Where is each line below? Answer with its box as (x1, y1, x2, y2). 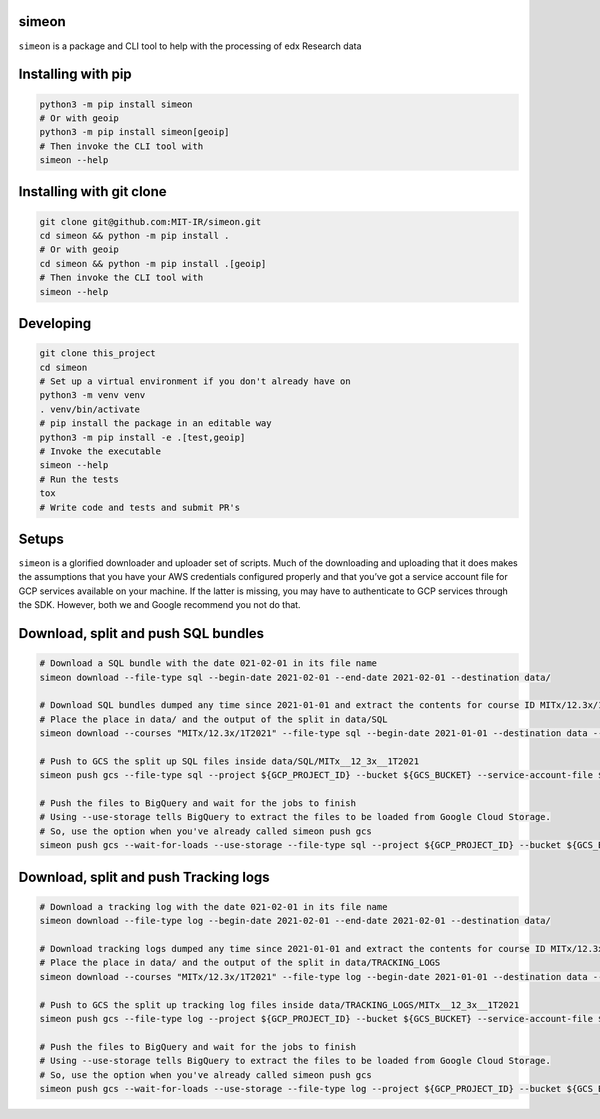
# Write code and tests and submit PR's (39, 501, 240, 513)
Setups (18, 530, 65, 547)
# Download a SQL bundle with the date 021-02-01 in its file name (39, 658, 378, 669)
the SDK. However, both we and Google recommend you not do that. (18, 599, 301, 611)
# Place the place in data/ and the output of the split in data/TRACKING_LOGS (39, 957, 441, 969)
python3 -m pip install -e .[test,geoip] (39, 431, 246, 443)
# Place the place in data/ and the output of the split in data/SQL (39, 713, 388, 725)
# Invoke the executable (39, 445, 162, 457)
